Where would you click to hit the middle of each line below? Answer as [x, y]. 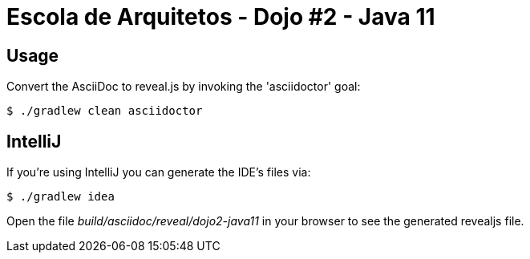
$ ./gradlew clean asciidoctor [105, 111]
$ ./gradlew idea [61, 197]
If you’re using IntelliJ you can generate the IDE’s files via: [159, 172]
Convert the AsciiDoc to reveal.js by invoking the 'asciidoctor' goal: [184, 87]
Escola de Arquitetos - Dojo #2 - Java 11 [221, 17]
